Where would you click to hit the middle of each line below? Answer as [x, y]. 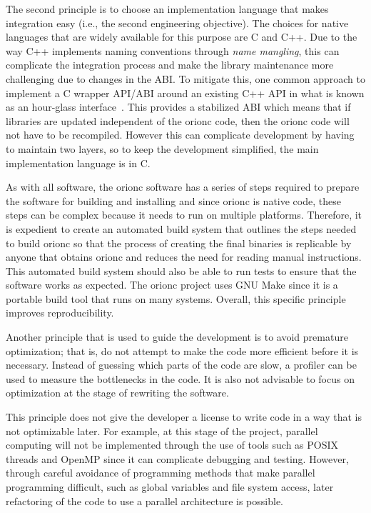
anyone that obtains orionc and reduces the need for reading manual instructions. [184, 257]
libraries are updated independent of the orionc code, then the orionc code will [178, 120]
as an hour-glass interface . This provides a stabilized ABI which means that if [178, 107]
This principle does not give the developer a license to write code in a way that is [184, 417]
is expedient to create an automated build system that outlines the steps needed [181, 228]
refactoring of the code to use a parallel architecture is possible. [144, 500]
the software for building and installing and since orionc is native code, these [173, 200]
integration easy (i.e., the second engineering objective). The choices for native [177, 23]
